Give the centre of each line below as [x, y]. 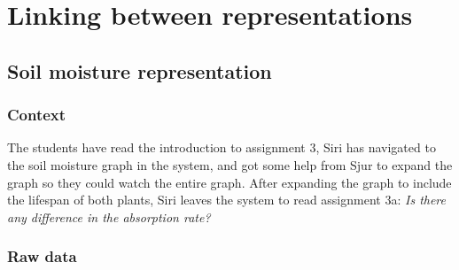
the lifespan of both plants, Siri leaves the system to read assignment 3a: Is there [227, 200]
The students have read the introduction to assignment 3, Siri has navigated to [222, 147]
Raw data [42, 256]
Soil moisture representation [140, 70]
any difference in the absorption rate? [109, 216]
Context [37, 115]
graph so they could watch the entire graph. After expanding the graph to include [229, 182]
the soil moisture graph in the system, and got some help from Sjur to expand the [230, 164]
